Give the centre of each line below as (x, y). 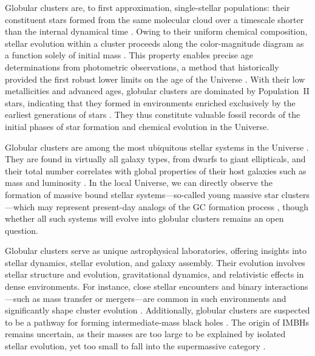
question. (22, 230)
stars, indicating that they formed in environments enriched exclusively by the (150, 102)
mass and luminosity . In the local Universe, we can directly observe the (139, 183)
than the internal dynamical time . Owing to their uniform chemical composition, (156, 31)
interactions (286, 286)
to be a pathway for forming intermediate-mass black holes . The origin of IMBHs (157, 322)
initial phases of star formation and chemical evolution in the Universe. (137, 126)
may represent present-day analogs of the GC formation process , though (173, 206)
